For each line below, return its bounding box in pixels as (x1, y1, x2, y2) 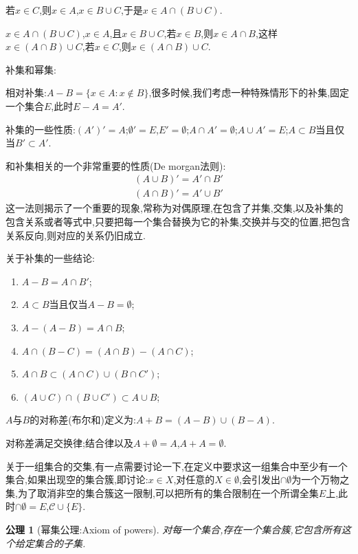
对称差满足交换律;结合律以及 (5, 435, 133, 450)
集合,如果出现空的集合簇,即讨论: (5, 472, 148, 487)
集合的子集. (34, 535, 86, 550)
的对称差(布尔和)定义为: (30, 412, 136, 427)
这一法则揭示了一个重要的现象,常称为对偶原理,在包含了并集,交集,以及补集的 (5, 201, 344, 215)
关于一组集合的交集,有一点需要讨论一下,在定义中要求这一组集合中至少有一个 (5, 458, 348, 473)
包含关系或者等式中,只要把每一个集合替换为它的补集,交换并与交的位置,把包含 (5, 214, 350, 228)
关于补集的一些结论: (5, 251, 95, 265)
